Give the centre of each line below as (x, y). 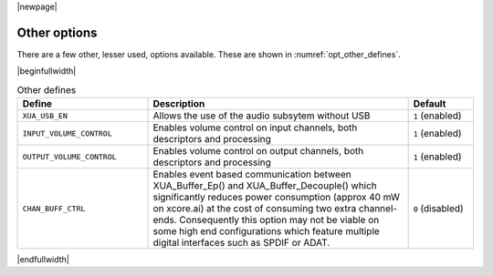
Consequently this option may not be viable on (279, 220)
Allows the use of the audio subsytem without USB (262, 116)
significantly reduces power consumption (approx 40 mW (277, 198)
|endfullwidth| (43, 260)
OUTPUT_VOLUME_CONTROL (70, 156)
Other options (57, 32)
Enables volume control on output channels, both (258, 151)
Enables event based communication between (252, 175)
